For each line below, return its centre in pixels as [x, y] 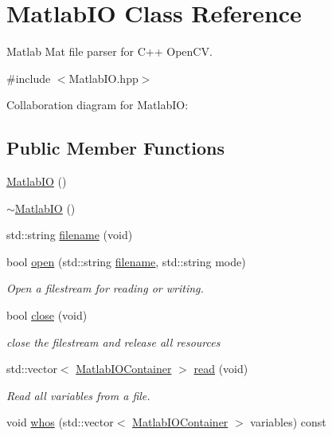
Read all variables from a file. [78, 395]
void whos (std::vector [60, 422]
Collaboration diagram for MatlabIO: [98, 105]
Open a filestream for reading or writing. [105, 288]
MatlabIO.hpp [104, 78]
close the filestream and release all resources [113, 342]
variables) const [288, 422]
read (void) [221, 369]
